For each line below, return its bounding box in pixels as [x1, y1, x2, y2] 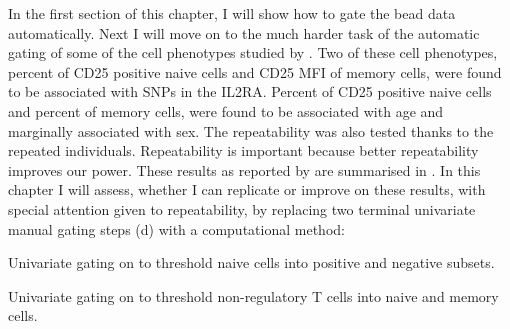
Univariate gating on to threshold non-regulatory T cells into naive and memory [8, 285, 499, 306]
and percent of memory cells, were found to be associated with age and [8, 100, 444, 121]
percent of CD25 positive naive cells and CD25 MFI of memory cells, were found [8, 61, 502, 82]
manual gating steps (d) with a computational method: [8, 218, 345, 239]
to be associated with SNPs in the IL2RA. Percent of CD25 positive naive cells [8, 81, 492, 102]
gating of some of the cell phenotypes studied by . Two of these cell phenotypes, [8, 42, 498, 63]
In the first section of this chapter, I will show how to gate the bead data [8, 3, 456, 23]
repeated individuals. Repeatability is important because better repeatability [8, 140, 479, 161]
